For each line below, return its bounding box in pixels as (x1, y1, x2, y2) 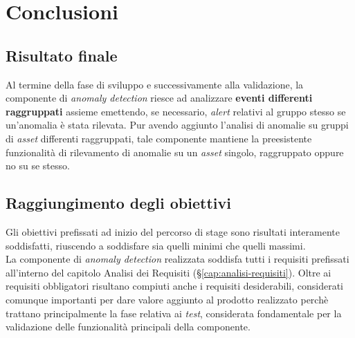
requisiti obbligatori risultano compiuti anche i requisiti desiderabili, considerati (6, 279, 343, 293)
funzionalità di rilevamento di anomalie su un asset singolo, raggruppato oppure (6, 144, 344, 159)
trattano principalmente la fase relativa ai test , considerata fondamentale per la (6, 306, 342, 320)
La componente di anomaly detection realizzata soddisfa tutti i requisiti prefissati (6, 252, 349, 266)
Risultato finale (6, 44, 118, 66)
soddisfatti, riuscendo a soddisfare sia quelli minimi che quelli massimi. (6, 238, 306, 252)
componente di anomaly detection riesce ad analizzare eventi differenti (6, 91, 313, 105)
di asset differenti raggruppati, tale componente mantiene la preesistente (6, 131, 312, 145)
